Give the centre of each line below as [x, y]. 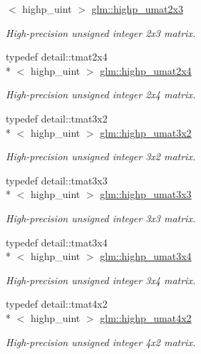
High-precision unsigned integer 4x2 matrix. [101, 342]
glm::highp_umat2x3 [137, 9]
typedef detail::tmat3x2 [57, 118]
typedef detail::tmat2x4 [57, 57]
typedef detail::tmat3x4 [57, 242]
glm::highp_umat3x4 [146, 256]
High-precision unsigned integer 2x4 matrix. [101, 94]
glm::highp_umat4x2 [146, 317]
